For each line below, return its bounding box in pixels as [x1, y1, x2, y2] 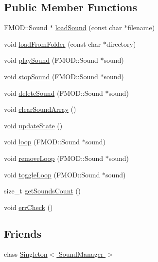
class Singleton [4, 248, 48, 259]
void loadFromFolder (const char [4, 38, 101, 49]
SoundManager [58, 248, 104, 259]
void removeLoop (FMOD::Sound [4, 153, 104, 163]
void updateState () [4, 120, 63, 130]
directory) [106, 38, 136, 49]
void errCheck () [4, 202, 53, 212]
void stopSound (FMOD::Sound [4, 71, 98, 81]
